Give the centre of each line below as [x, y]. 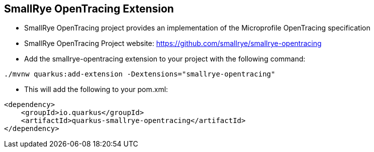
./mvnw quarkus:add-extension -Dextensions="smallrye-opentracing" [140, 74]
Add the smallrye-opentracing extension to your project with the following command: [165, 59]
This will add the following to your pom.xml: [96, 89]
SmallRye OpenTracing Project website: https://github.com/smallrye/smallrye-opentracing [173, 43]
